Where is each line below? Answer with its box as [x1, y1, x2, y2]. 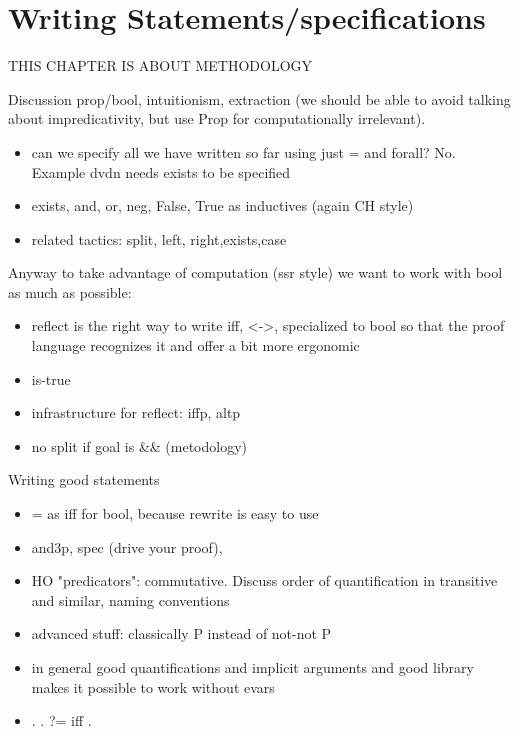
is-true [31, 368, 71, 389]
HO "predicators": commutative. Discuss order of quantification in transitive [31, 570, 498, 591]
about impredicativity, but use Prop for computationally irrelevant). [8, 108, 426, 129]
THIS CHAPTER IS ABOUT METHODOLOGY [8, 55, 313, 76]
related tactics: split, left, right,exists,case [31, 228, 287, 249]
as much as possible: [8, 281, 132, 302]
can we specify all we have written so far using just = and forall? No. [31, 141, 456, 162]
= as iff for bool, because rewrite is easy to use [31, 503, 319, 524]
